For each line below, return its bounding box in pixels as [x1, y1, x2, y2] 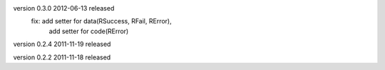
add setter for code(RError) [48, 27, 129, 35]
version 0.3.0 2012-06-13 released [13, 4, 115, 12]
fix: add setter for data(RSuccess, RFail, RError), [31, 17, 172, 25]
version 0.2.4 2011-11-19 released [13, 40, 111, 49]
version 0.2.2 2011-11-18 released [13, 53, 111, 62]
